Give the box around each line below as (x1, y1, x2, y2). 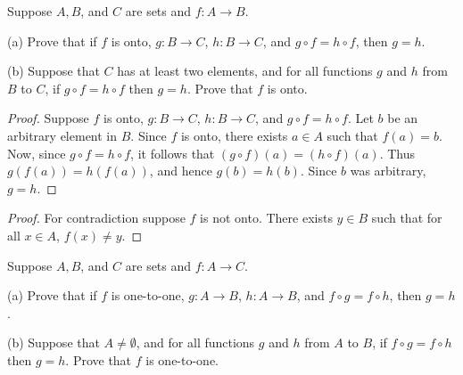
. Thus (379, 143, 416, 162)
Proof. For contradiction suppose (7, 208, 186, 227)
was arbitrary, (350, 161, 426, 180)
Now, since (7, 143, 66, 162)
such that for (371, 208, 442, 227)
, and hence (149, 161, 212, 180)
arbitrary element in (7, 126, 118, 144)
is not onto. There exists (200, 208, 333, 227)
